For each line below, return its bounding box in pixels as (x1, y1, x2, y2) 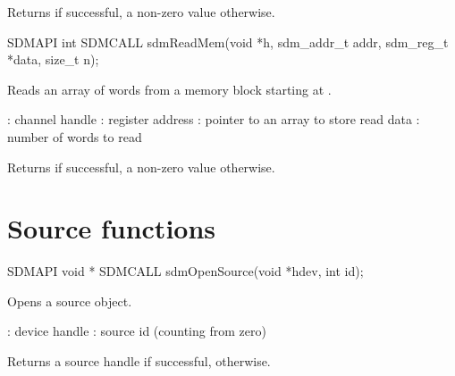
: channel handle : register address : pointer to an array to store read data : (7, 110, 420, 129)
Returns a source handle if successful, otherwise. (7, 352, 271, 371)
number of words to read (7, 127, 142, 146)
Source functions (7, 210, 216, 246)
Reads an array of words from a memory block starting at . (7, 79, 332, 98)
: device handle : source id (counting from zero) (7, 322, 266, 340)
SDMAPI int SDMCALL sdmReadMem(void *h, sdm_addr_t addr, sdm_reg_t (7, 32, 449, 51)
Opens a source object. (7, 291, 132, 310)
